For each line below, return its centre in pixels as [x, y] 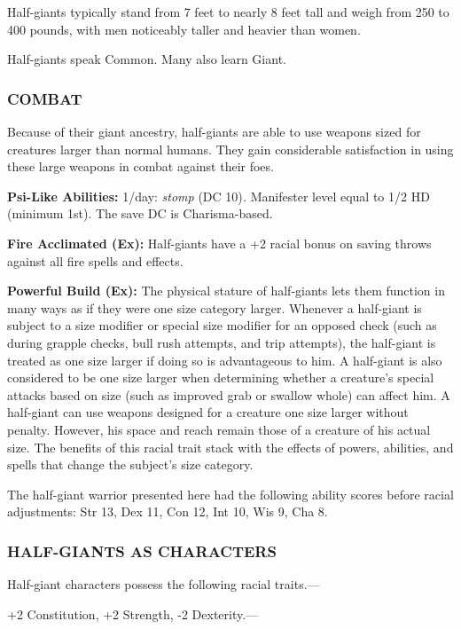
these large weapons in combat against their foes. [141, 166]
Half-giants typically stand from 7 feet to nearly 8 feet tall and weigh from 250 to [228, 12]
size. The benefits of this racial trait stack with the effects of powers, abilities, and [230, 447]
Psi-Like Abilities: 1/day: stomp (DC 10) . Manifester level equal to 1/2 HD [219, 196]
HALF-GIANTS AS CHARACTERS [142, 550]
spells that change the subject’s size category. [130, 464]
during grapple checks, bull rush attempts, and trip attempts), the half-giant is [222, 342]
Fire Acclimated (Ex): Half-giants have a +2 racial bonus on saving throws [219, 243]
